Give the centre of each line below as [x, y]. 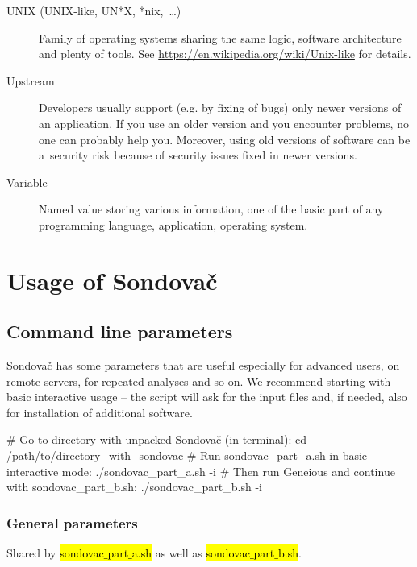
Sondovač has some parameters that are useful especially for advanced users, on [203, 365]
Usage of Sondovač [112, 280]
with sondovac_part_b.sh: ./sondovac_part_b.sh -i [134, 487]
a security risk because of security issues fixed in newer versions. [198, 155]
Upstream [31, 80]
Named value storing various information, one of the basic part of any [211, 209]
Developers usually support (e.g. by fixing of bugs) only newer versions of [220, 108]
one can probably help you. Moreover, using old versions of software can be [225, 139]
